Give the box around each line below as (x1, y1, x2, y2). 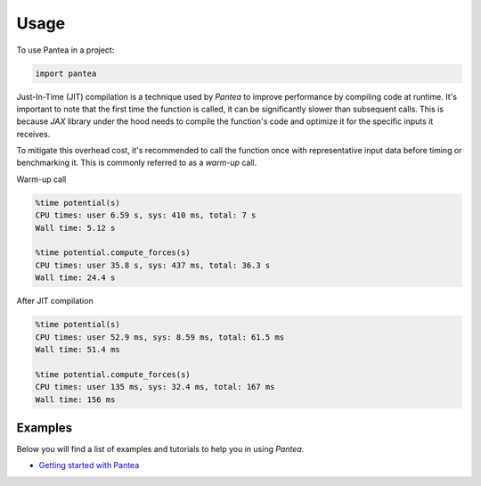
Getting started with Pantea (38, 460, 140, 471)
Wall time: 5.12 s (35, 223, 116, 233)
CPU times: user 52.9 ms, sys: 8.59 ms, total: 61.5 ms (35, 332, 285, 342)
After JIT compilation (16, 295, 94, 307)
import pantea (35, 68, 97, 78)
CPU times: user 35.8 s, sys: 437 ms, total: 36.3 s (35, 259, 271, 270)
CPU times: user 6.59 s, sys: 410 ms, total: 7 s (35, 210, 257, 220)
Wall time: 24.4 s (35, 273, 116, 283)
